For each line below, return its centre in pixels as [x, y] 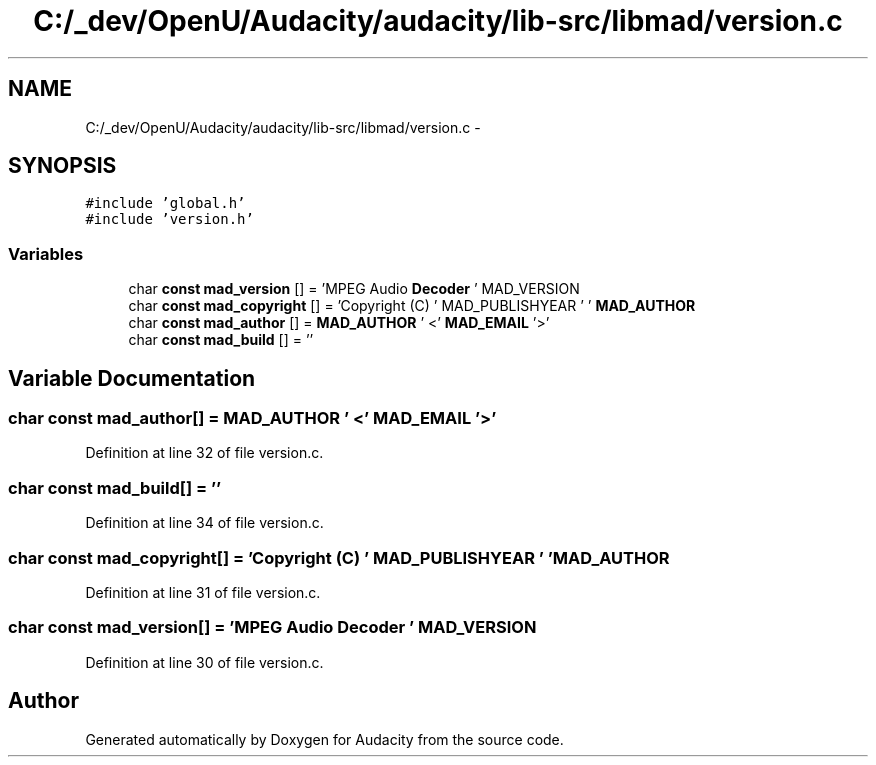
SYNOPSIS [62, 166]
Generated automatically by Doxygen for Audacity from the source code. [324, 739]
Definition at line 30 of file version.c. [204, 662]
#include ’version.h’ [169, 219]
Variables [46, 253]
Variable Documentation [132, 378]
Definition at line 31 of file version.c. [203, 592]
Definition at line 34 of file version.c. [204, 523]
